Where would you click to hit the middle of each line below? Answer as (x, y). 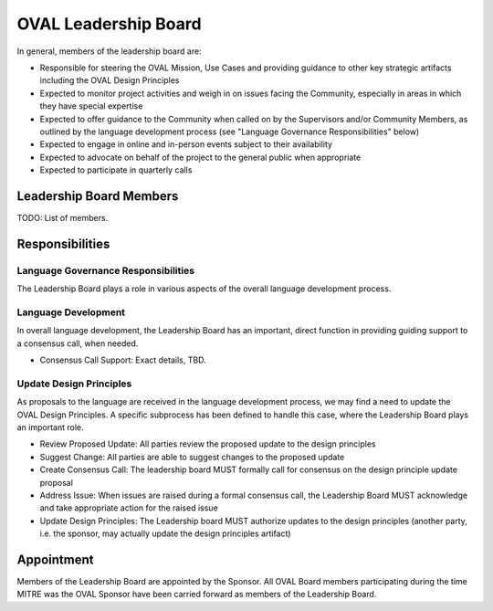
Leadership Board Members (98, 196)
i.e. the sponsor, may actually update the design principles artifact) (165, 533)
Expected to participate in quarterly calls (116, 170)
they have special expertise (91, 106)
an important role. (50, 427)
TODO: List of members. (63, 217)
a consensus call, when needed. (78, 343)
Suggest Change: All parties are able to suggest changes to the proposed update (192, 457)
